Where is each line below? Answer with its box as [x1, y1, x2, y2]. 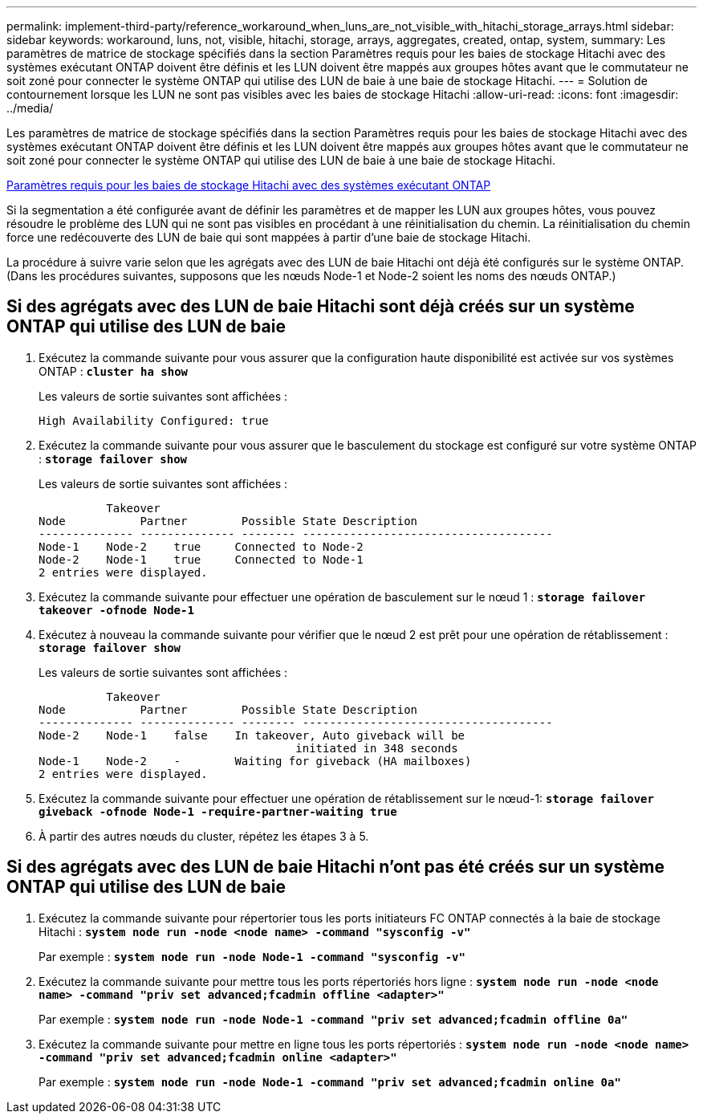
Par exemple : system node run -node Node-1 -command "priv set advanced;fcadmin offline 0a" [39, 1012, 628, 1026]
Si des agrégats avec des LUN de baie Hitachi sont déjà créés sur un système [6, 296, 635, 317]
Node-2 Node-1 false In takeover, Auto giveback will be [39, 728, 465, 742]
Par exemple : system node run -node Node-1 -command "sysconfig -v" [39, 949, 465, 963]
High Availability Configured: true [39, 413, 269, 427]
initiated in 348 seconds [295, 741, 458, 755]
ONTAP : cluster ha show [39, 364, 189, 378]
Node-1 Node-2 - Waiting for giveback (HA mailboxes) [39, 754, 472, 768]
